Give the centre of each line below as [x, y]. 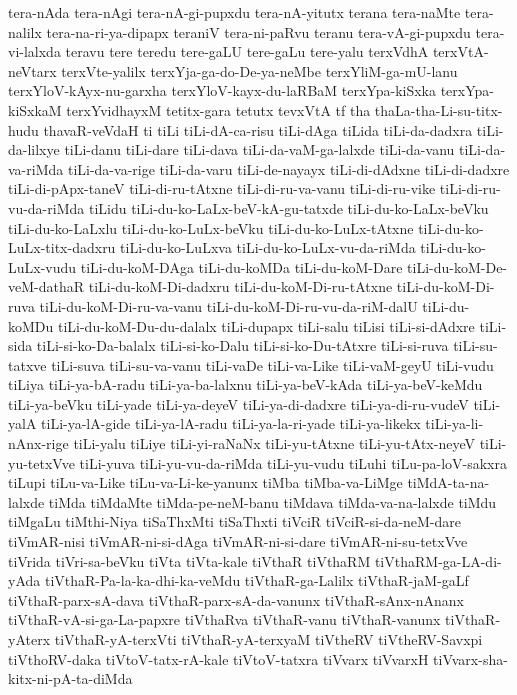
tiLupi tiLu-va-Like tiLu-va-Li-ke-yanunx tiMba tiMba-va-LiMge [205, 482]
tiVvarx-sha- [470, 658]
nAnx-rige [38, 443]
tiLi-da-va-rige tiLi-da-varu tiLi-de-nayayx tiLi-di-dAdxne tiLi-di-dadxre [288, 168]
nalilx [25, 31]
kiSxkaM [35, 109]
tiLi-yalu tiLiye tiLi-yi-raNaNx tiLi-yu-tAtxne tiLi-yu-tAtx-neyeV [274, 443]
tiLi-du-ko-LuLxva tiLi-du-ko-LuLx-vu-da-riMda [268, 247]
